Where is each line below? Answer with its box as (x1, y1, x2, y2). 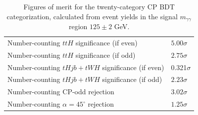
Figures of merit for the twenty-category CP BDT (23, 1, 175, 11)
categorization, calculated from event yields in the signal (6, 11, 178, 21)
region (69, 21, 88, 32)
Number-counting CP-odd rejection (7, 86, 114, 97)
